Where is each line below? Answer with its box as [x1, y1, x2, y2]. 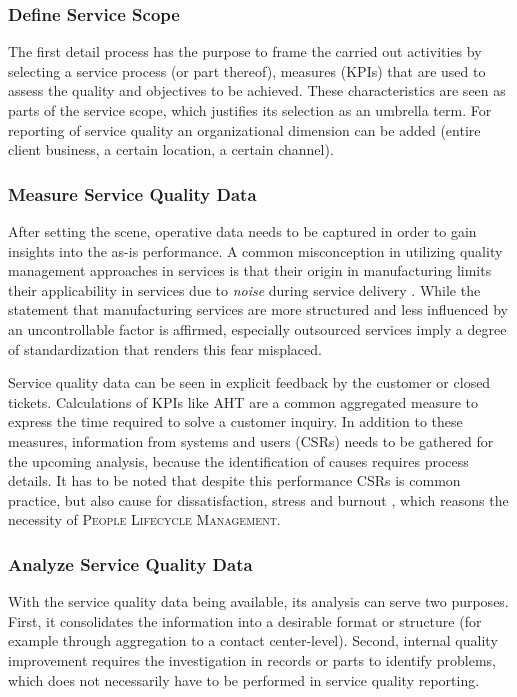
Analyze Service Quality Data [8, 551, 253, 576]
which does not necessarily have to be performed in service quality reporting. [8, 669, 480, 690]
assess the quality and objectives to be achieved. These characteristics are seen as [8, 80, 506, 101]
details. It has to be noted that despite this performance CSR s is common [8, 470, 461, 491]
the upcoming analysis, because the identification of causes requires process [8, 450, 469, 471]
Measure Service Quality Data [8, 181, 257, 206]
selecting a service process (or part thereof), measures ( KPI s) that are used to [8, 60, 486, 81]
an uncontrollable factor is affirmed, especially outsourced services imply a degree [8, 318, 507, 339]
